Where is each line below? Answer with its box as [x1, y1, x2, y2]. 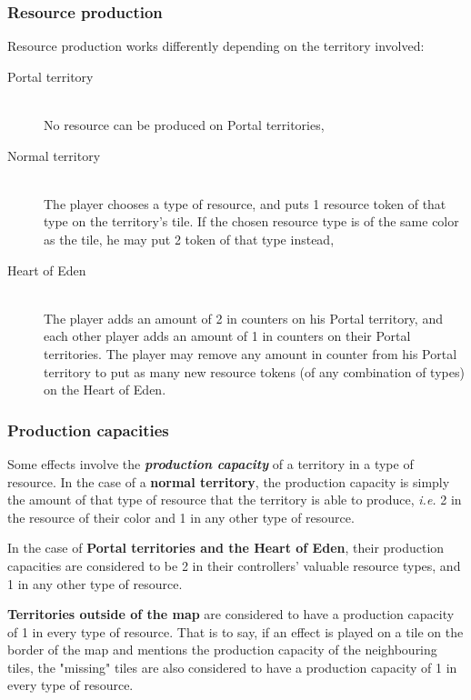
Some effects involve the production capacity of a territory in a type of [7, 454, 414, 473]
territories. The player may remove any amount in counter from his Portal [44, 344, 457, 363]
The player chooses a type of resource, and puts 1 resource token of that [44, 194, 446, 213]
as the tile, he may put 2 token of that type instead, [44, 229, 335, 248]
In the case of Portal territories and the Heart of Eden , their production [7, 538, 445, 557]
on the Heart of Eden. [44, 380, 166, 399]
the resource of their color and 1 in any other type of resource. [7, 507, 355, 526]
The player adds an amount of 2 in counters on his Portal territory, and [44, 308, 443, 327]
